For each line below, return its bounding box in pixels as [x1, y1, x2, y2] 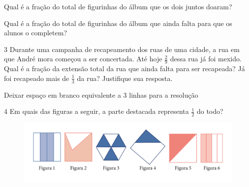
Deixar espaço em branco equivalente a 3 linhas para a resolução [4, 89, 198, 100]
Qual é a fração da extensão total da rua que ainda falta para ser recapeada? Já [4, 63, 245, 74]
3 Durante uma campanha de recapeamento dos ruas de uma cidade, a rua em [4, 44, 240, 54]
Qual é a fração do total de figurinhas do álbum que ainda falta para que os [4, 18, 232, 28]
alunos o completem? [4, 27, 67, 38]
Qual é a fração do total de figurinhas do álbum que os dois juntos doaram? [4, 1, 232, 11]
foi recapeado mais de [4, 73, 69, 83]
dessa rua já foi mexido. [170, 53, 242, 64]
